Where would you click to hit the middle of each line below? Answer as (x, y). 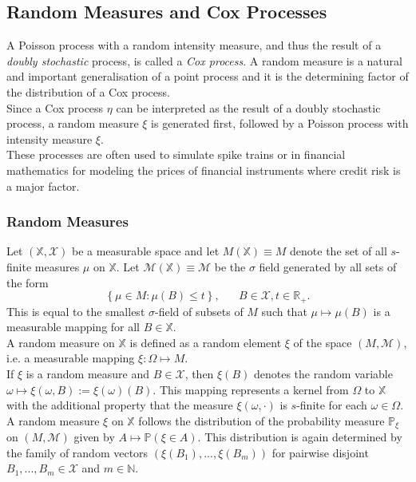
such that (284, 311)
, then (199, 373)
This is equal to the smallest (76, 311)
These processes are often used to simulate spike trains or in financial (176, 154)
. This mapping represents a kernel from (251, 389)
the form (28, 282)
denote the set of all (339, 251)
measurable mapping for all (73, 327)
